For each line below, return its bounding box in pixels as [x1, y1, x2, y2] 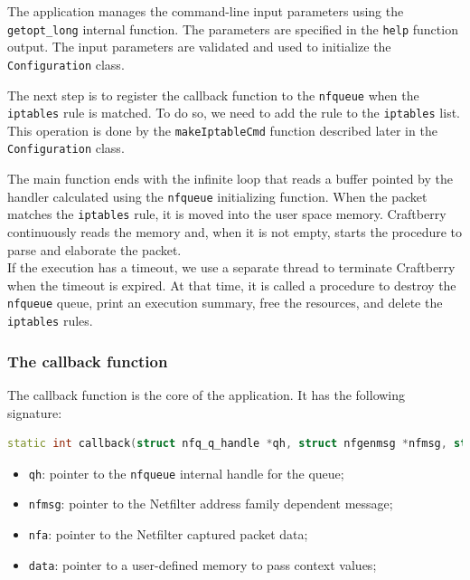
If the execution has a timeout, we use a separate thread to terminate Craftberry [7, 258, 456, 277]
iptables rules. [7, 311, 93, 330]
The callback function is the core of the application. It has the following [7, 385, 406, 404]
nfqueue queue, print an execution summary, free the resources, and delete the [7, 293, 443, 312]
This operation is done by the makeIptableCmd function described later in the [7, 120, 437, 139]
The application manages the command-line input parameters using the [7, 2, 404, 20]
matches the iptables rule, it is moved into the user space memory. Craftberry [7, 204, 446, 223]
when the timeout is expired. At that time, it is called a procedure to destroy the [7, 275, 456, 294]
